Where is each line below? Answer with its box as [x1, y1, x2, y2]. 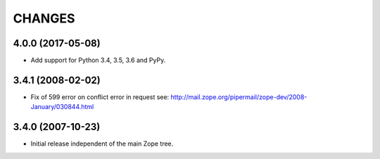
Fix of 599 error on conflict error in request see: [30, 92, 170, 101]
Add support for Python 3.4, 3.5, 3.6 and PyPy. [30, 56, 166, 65]
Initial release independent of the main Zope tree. [30, 139, 174, 148]
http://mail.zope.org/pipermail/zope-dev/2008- [170, 92, 308, 101]
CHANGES [13, 11, 75, 26]
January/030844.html [30, 103, 94, 111]
